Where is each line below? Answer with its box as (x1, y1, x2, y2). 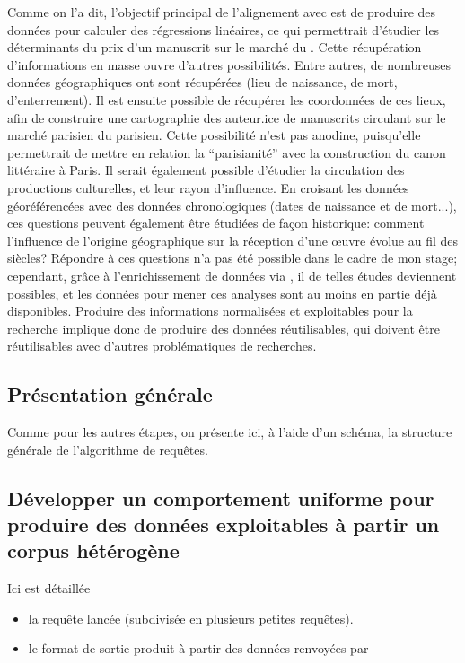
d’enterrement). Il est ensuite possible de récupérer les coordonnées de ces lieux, (7, 90, 446, 109)
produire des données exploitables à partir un (7, 510, 440, 538)
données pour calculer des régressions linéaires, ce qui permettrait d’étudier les (7, 20, 440, 39)
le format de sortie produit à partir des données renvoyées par (28, 639, 369, 658)
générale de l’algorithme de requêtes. (7, 440, 208, 458)
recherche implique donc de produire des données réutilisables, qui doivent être (7, 318, 440, 337)
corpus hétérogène (7, 537, 180, 564)
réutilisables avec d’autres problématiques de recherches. (7, 336, 317, 355)
